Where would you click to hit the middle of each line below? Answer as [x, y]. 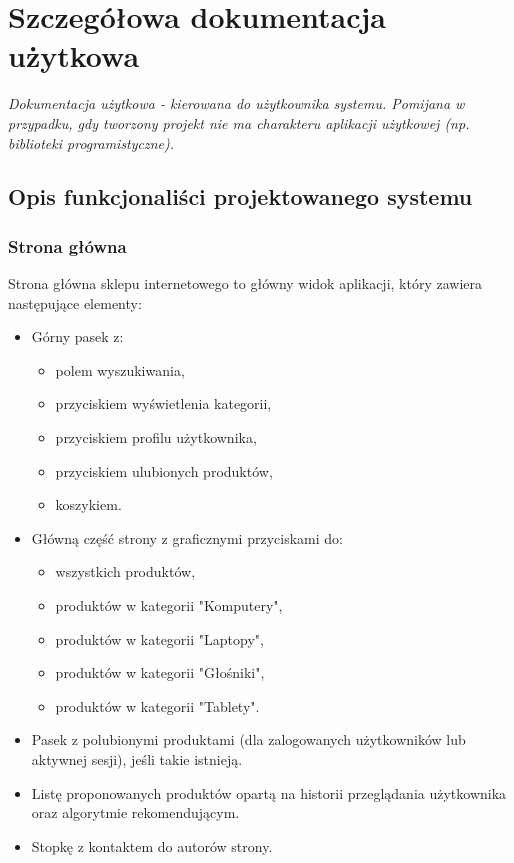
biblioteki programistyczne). [91, 142]
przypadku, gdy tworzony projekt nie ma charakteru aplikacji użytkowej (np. [239, 122]
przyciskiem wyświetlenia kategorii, [163, 403]
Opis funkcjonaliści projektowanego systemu [240, 196]
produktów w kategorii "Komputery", [169, 605]
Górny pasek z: [77, 336]
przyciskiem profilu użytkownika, [156, 437]
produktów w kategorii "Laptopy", [159, 638]
